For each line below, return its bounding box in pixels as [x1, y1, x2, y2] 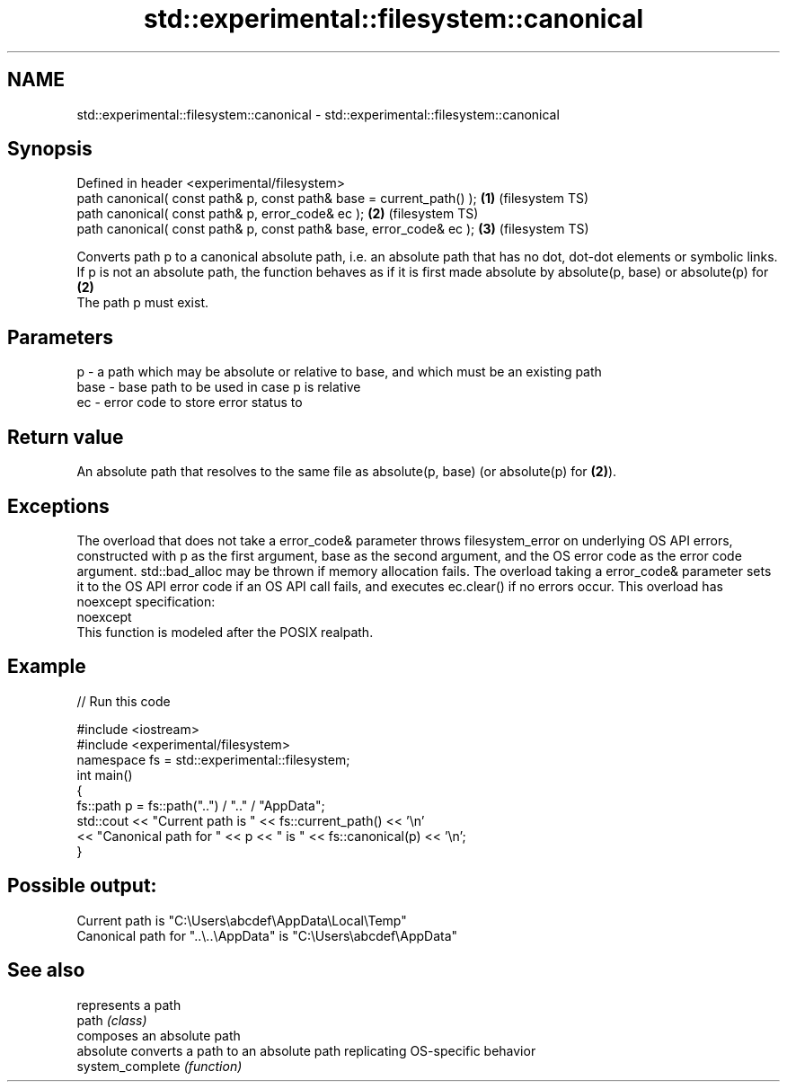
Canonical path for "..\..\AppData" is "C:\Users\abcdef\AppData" [76, 927, 458, 943]
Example [7, 655, 86, 678]
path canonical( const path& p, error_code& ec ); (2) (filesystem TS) [76, 206, 479, 222]
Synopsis [7, 137, 93, 161]
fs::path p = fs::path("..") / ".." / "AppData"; [76, 797, 325, 813]
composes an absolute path [76, 1027, 241, 1043]
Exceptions [7, 494, 110, 518]
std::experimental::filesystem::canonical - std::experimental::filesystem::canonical [76, 106, 560, 122]
